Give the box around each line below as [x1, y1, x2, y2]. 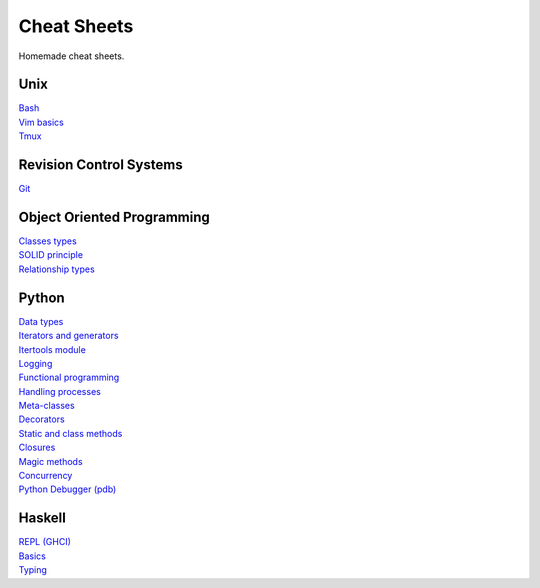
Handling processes [18, 385, 102, 397]
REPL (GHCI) [18, 536, 72, 548]
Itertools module [18, 343, 87, 355]
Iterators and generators [18, 330, 119, 342]
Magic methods [18, 455, 84, 467]
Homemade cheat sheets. [18, 50, 125, 62]
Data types [18, 315, 64, 327]
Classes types [18, 235, 77, 247]
